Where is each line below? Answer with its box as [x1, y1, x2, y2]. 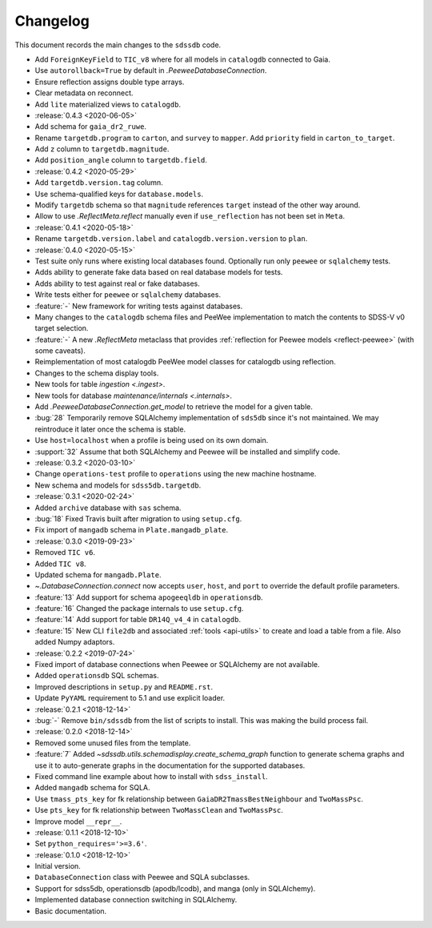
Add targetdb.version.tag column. [34, 178, 163, 187]
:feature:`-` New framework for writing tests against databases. [34, 301, 243, 311]
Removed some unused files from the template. [34, 737, 191, 748]
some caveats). [34, 346, 86, 356]
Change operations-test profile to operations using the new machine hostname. [34, 469, 317, 479]
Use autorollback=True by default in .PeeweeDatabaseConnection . [34, 66, 267, 75]
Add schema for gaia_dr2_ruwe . [34, 122, 147, 131]
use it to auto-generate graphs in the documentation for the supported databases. [34, 761, 306, 770]
